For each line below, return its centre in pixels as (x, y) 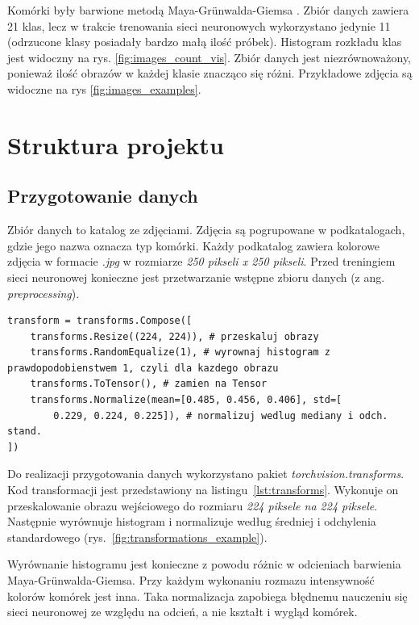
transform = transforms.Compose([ (100, 321)
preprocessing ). (44, 293)
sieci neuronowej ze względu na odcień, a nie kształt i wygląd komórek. (183, 612)
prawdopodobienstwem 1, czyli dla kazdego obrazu (143, 368)
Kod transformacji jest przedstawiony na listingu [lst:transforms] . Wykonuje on (203, 490)
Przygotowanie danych (103, 196)
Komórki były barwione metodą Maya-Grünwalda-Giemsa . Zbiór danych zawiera (208, 10)
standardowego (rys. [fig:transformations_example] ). (137, 537)
